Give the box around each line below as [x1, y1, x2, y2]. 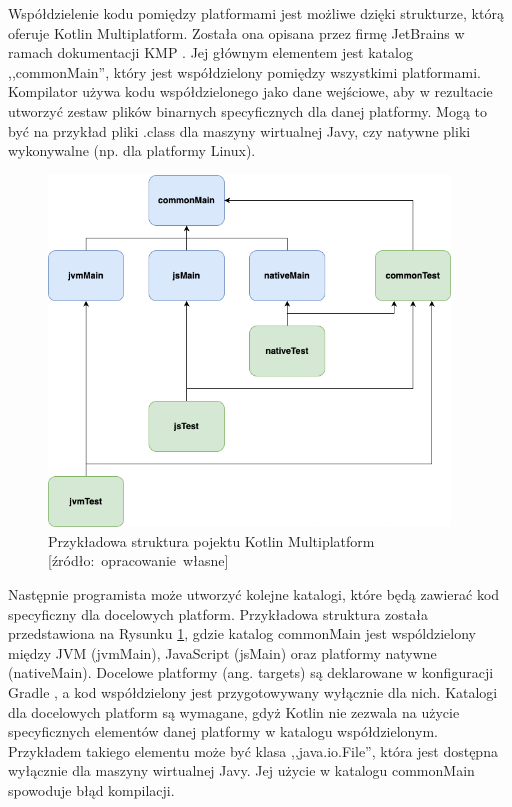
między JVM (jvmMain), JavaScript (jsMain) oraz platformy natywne [8, 642, 437, 663]
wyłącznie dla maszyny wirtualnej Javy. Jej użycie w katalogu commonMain [8, 760, 475, 781]
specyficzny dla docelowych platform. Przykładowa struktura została [8, 603, 428, 624]
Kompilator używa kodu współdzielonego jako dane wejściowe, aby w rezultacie [8, 81, 493, 102]
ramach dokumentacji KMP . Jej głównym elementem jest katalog [8, 42, 413, 63]
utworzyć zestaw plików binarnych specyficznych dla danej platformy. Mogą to [8, 100, 487, 121]
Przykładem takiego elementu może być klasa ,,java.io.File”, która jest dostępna [8, 740, 498, 761]
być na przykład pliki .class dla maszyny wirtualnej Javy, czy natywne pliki [8, 120, 471, 141]
